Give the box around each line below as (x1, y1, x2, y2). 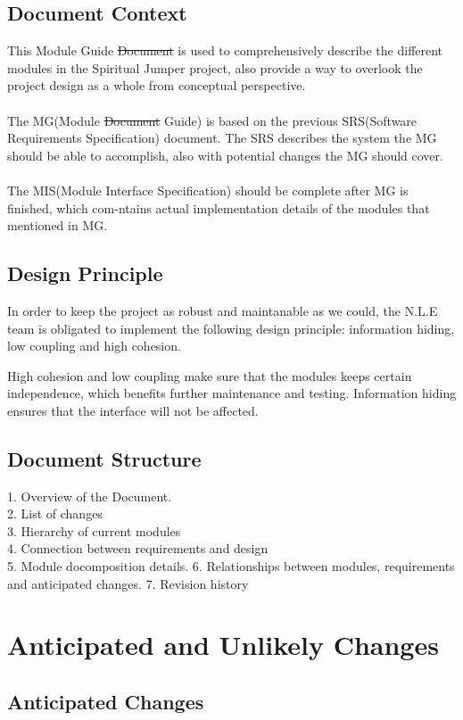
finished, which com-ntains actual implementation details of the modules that (7, 198, 430, 217)
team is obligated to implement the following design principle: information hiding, (7, 319, 455, 337)
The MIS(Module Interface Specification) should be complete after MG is (7, 180, 409, 199)
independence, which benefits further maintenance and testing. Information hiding (7, 384, 457, 402)
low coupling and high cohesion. (7, 336, 181, 355)
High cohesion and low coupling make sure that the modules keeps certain (7, 366, 412, 385)
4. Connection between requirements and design (7, 539, 269, 558)
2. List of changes (7, 504, 103, 523)
